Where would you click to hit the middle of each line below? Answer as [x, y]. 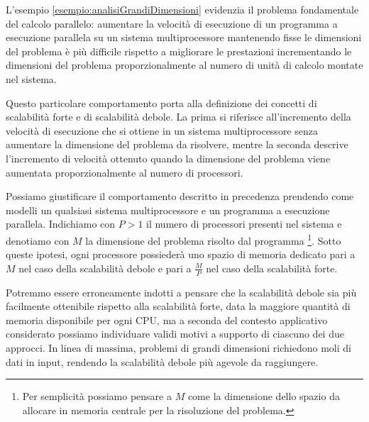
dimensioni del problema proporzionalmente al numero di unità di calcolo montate [184, 65]
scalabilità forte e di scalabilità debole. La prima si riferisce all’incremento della [178, 117]
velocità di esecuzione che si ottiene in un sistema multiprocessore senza [162, 130]
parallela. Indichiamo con [61, 224]
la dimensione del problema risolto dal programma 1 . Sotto [213, 239]
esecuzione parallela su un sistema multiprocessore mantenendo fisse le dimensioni [184, 37]
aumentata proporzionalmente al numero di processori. [125, 172]
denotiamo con [38, 240]
